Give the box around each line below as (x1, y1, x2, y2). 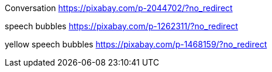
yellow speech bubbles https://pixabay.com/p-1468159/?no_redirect (5, 39, 267, 49)
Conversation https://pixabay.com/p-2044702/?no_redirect (5, 3, 233, 13)
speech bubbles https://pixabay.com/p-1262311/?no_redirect (5, 21, 238, 31)
